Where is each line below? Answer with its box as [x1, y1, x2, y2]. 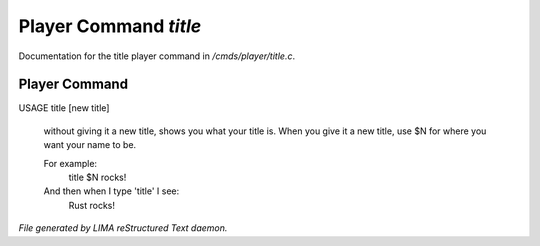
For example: [43, 157, 98, 169]
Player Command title [18, 15, 202, 37]
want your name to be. [43, 139, 137, 151]
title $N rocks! [68, 171, 127, 184]
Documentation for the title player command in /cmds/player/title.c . [18, 50, 295, 62]
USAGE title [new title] [18, 102, 110, 114]
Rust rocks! [68, 199, 115, 211]
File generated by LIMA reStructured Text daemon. [18, 222, 228, 234]
